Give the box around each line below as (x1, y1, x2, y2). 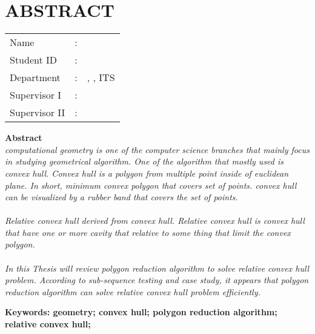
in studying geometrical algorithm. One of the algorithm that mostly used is (5, 155, 284, 168)
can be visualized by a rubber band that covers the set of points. (5, 191, 238, 203)
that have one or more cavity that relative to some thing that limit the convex (5, 226, 291, 238)
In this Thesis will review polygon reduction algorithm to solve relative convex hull (5, 261, 310, 274)
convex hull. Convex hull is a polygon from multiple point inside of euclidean (5, 166, 289, 179)
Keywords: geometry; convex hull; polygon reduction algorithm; (5, 306, 277, 318)
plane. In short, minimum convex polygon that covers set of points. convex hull (5, 178, 297, 191)
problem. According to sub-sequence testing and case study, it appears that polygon (5, 273, 309, 286)
